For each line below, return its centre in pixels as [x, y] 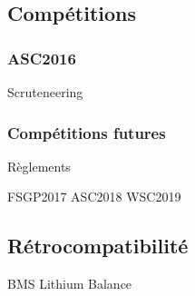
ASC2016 [42, 58]
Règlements [39, 166]
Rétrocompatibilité [98, 246]
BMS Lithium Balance [70, 284]
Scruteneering [45, 92]
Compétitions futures [87, 132]
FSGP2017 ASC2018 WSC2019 [94, 197]
